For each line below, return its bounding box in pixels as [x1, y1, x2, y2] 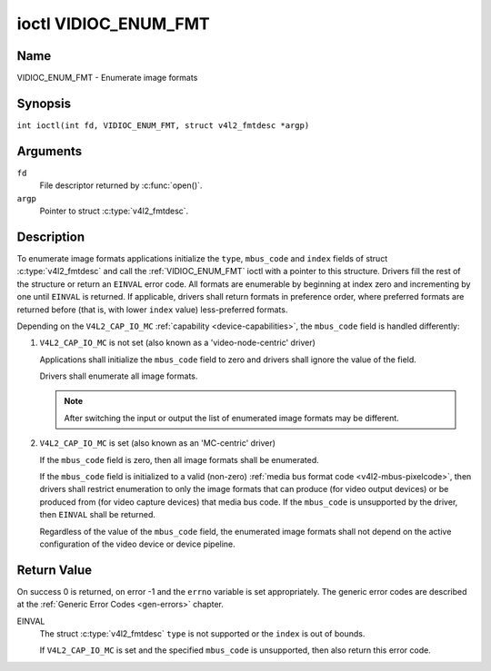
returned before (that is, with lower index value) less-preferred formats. [16, 304, 288, 315]
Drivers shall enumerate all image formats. [39, 370, 198, 381]
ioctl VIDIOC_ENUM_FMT [16, 14, 210, 34]
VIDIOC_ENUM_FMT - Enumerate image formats [16, 73, 198, 84]
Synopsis [16, 95, 72, 111]
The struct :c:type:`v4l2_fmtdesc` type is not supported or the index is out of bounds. [39, 628, 366, 639]
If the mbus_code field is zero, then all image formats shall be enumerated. [39, 454, 320, 465]
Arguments [16, 143, 83, 159]
